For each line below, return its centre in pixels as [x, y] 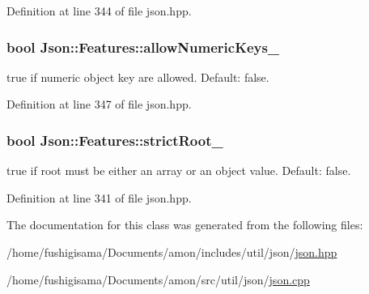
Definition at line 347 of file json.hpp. [99, 104]
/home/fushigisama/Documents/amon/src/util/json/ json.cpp [158, 279]
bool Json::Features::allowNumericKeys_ [143, 47]
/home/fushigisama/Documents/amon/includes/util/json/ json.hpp [172, 252]
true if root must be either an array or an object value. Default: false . [179, 170]
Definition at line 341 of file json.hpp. [99, 197]
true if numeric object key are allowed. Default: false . [138, 77]
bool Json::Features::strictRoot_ [115, 140]
